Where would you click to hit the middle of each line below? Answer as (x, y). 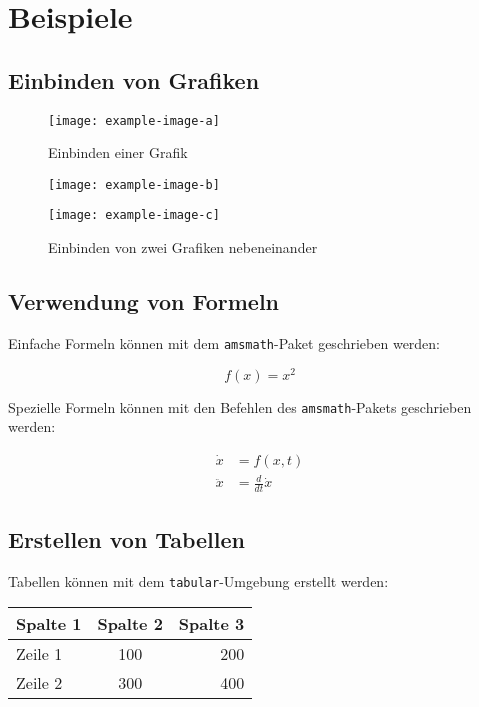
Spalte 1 (49, 624)
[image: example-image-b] (134, 184)
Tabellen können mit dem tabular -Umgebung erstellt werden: (198, 580)
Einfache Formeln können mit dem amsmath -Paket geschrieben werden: (224, 342)
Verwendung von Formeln (144, 301)
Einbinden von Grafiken (134, 79)
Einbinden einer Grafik (118, 152)
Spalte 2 (130, 624)
